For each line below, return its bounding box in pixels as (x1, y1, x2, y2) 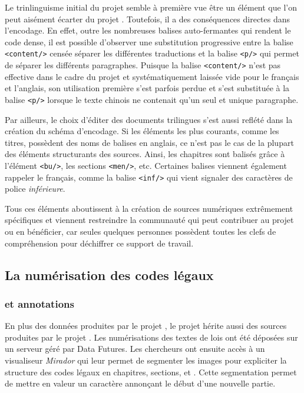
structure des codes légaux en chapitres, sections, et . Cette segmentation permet (5, 365, 297, 378)
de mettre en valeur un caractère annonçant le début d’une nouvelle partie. (5, 377, 276, 389)
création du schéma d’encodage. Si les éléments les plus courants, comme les (5, 125, 279, 137)
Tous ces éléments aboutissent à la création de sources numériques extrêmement (5, 202, 293, 214)
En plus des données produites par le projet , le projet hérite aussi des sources (5, 319, 287, 332)
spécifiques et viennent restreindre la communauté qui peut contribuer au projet (5, 214, 294, 226)
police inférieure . (5, 182, 65, 195)
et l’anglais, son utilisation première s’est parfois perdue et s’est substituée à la (5, 82, 290, 94)
